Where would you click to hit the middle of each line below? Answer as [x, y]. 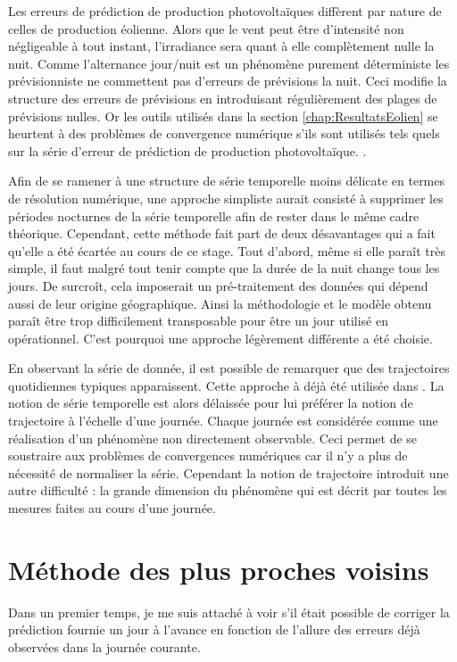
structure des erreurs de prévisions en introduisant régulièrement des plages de [223, 98]
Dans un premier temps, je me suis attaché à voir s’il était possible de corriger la [229, 612]
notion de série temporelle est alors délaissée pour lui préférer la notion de [211, 403]
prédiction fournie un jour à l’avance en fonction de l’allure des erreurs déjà [214, 629]
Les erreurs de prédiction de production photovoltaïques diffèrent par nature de [225, 11]
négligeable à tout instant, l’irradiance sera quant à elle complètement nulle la [221, 46]
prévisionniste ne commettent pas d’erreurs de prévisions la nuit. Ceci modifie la [228, 81]
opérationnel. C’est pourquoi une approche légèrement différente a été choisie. [220, 338]
